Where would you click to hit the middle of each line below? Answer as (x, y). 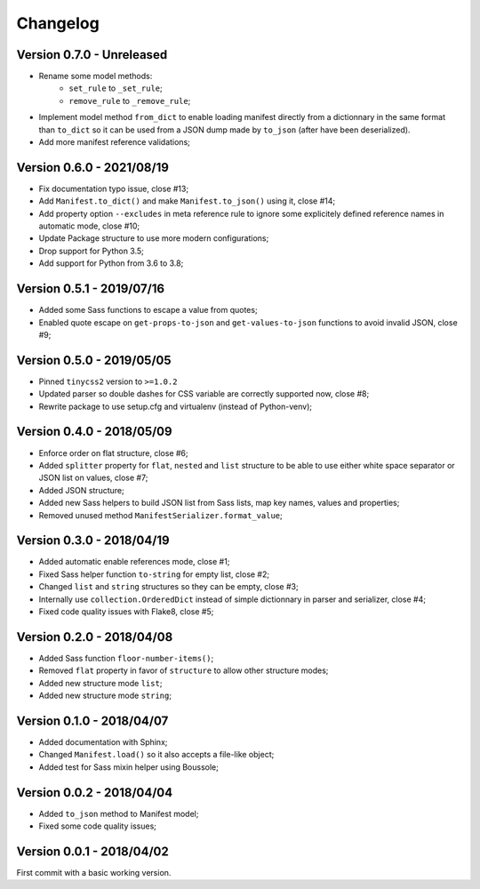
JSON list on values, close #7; (93, 478)
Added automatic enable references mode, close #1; (134, 562)
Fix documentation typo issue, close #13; (114, 188)
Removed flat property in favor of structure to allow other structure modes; (184, 670)
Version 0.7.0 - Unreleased (92, 55)
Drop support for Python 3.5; (91, 251)
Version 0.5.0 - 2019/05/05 (94, 360)
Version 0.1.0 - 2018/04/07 (92, 721)
